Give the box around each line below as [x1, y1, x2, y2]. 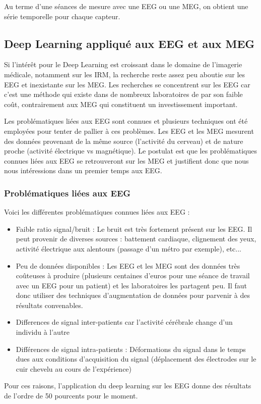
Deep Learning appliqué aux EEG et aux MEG [4, 35, 255, 51]
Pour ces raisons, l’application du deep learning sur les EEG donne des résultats [4, 380, 251, 391]
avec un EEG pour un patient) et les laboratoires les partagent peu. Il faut [16, 280, 247, 290]
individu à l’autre [16, 327, 70, 337]
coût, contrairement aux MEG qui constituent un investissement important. [4, 98, 238, 109]
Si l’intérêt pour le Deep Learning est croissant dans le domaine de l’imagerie [4, 59, 242, 70]
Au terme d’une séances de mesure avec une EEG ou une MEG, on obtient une [4, 1, 248, 11]
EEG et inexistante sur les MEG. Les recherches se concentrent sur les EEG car [4, 79, 250, 89]
